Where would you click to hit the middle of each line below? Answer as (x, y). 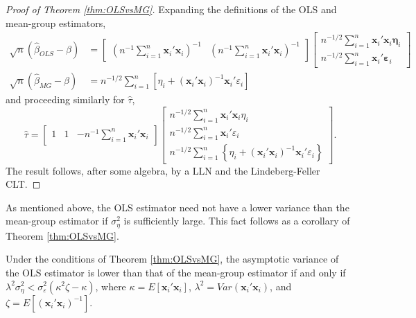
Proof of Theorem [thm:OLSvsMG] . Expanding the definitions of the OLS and (171, 9)
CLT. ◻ (23, 184)
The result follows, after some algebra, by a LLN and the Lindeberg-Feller (163, 170)
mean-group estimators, (56, 23)
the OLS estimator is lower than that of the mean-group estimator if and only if (176, 272)
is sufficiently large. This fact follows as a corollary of (237, 221)
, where (111, 286)
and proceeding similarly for (65, 99)
